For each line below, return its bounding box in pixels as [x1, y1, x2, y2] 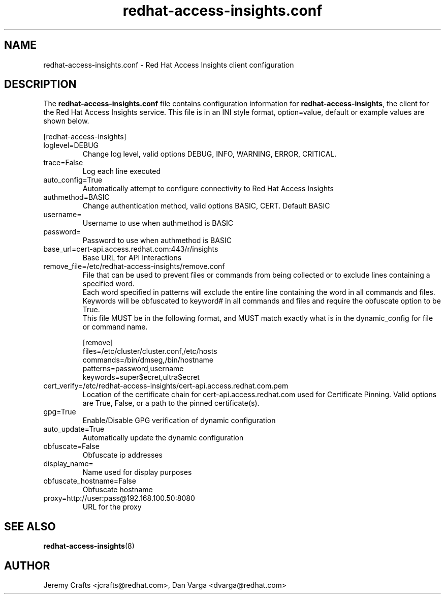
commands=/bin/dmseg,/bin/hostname [82, 355, 213, 365]
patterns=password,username [82, 364, 184, 373]
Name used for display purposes [82, 468, 192, 477]
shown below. [43, 116, 89, 126]
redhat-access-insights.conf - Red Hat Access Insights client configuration [43, 60, 294, 69]
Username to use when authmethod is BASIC [82, 219, 234, 228]
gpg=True [43, 407, 76, 416]
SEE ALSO [4, 520, 56, 533]
